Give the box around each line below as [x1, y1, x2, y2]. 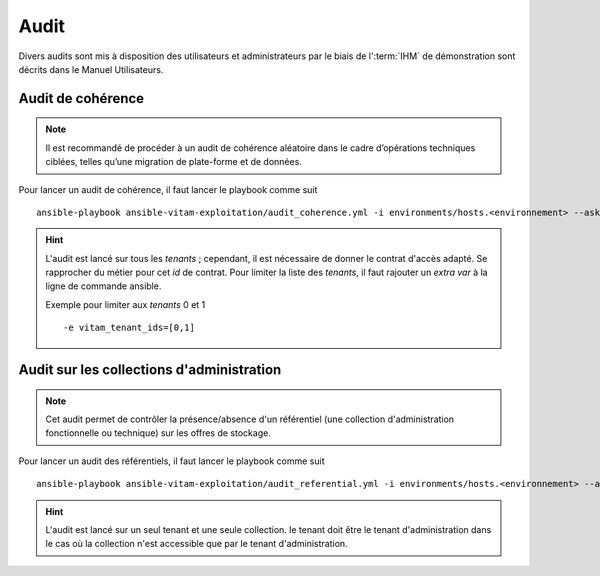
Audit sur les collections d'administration [18, 361, 282, 379]
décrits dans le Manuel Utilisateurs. [18, 63, 164, 75]
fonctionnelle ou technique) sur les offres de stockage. [45, 427, 272, 439]
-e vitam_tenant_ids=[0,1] [63, 322, 195, 334]
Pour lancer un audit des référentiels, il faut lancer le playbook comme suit [18, 455, 325, 467]
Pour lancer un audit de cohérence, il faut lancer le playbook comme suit [18, 183, 318, 195]
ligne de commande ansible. [45, 280, 162, 292]
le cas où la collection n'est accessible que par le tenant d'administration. [45, 538, 349, 550]
